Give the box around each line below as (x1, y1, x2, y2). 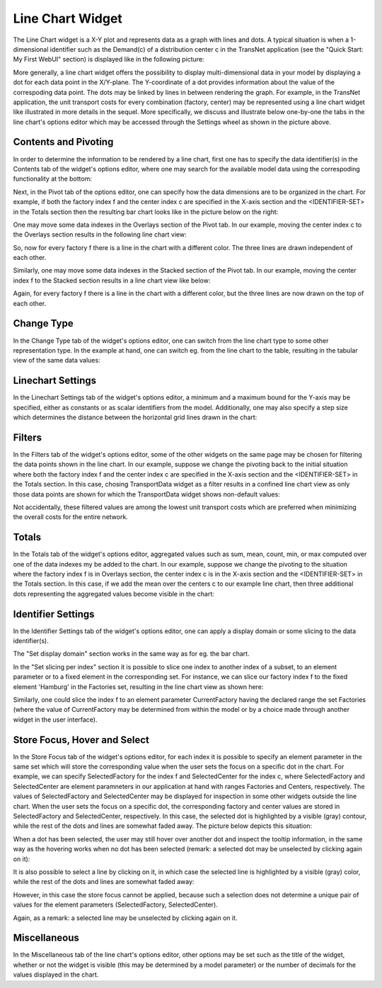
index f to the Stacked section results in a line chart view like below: (13, 276, 211, 285)
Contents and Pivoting (13, 136, 114, 148)
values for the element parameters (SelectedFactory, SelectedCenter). (13, 900, 219, 909)
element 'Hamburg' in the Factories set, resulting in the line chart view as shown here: (13, 682, 264, 691)
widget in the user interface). (13, 715, 98, 724)
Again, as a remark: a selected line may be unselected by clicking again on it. (13, 914, 238, 922)
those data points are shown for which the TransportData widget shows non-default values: (13, 489, 281, 499)
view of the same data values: (13, 356, 100, 365)
